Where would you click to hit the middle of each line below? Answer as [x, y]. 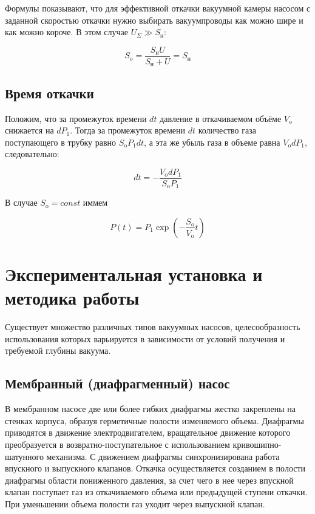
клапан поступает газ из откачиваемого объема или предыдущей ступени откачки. [156, 492]
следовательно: [32, 154]
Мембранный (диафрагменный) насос [117, 383]
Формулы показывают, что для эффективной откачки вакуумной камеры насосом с [158, 8]
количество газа [227, 130]
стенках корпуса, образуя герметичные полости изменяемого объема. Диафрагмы [154, 420]
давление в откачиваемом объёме [221, 118]
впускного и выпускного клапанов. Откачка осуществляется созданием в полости [155, 468]
